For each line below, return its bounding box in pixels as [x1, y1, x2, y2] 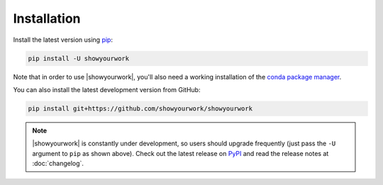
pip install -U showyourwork [28, 54, 130, 62]
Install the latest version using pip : [13, 35, 113, 44]
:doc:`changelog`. [32, 159, 84, 168]
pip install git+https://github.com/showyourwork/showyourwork [28, 104, 253, 113]
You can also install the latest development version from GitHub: [13, 85, 201, 94]
